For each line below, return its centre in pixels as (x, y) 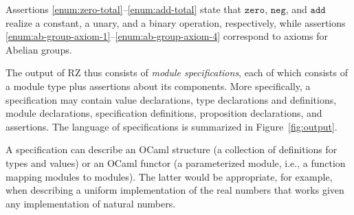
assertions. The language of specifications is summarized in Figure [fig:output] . (172, 126)
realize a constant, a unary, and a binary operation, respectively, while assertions (176, 22)
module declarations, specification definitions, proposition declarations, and (164, 113)
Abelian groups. (39, 49)
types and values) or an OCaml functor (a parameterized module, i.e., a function (176, 162)
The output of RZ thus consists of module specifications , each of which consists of (177, 72)
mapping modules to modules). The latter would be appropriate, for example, (169, 176)
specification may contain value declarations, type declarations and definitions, (171, 99)
